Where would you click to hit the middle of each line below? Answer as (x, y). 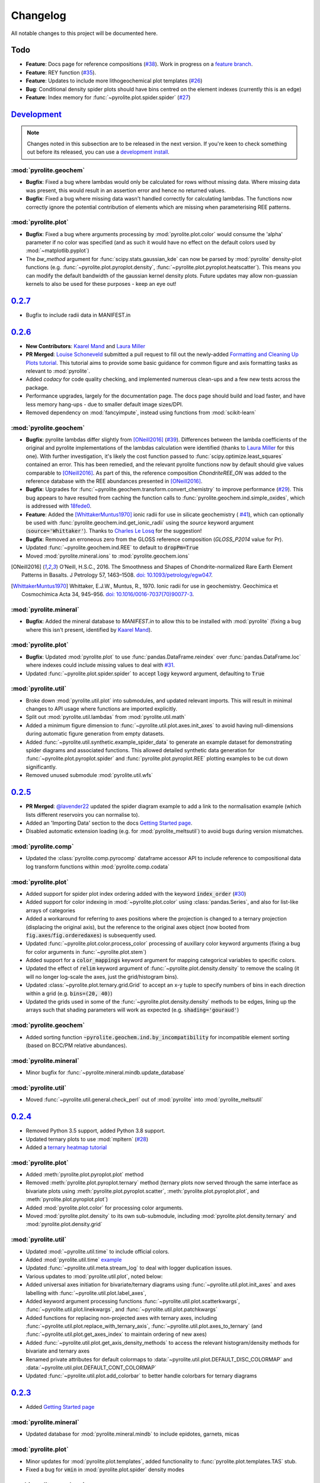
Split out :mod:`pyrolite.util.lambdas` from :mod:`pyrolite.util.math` (106, 717)
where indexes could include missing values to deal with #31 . (100, 665)
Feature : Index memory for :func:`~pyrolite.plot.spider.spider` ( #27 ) (108, 97)
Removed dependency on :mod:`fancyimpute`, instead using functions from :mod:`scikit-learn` (141, 412)
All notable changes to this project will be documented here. (84, 33)
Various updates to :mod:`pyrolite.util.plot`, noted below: (94, 1276)
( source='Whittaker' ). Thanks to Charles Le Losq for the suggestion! (114, 531)
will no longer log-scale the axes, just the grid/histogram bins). (102, 976)
